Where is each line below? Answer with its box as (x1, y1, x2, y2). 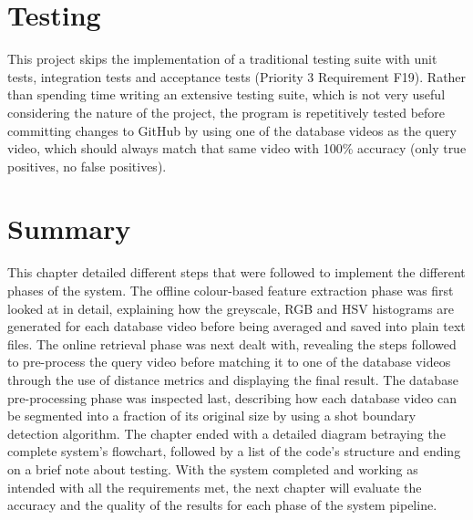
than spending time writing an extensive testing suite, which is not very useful (7, 85, 446, 104)
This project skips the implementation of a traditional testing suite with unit (7, 49, 437, 68)
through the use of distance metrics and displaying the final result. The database (7, 369, 458, 389)
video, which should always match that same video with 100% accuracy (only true (7, 139, 467, 158)
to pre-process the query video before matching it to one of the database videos (7, 352, 451, 371)
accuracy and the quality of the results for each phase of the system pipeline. (7, 495, 437, 515)
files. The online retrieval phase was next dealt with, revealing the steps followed (7, 334, 457, 353)
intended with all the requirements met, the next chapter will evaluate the (7, 477, 422, 496)
